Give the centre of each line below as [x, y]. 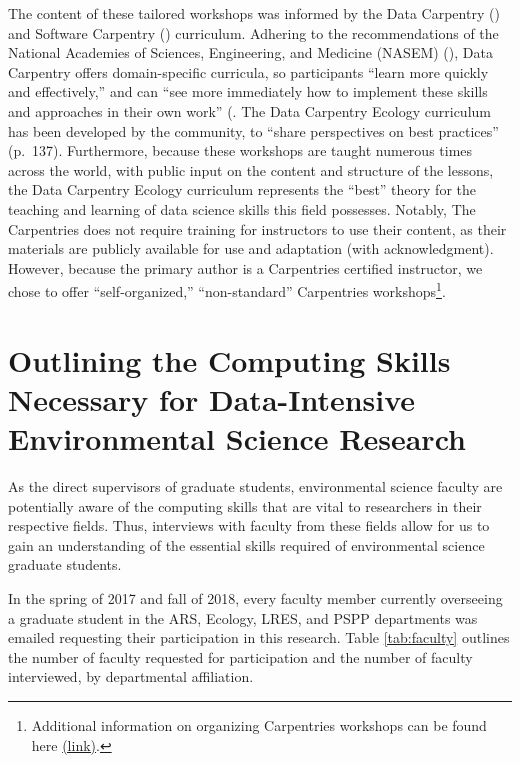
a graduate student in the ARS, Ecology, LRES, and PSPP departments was [243, 617]
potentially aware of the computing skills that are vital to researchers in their [245, 505]
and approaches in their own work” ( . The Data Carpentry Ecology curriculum [249, 110]
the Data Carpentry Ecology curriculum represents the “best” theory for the [242, 189]
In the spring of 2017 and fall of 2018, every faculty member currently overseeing [255, 598]
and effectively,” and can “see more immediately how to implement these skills [248, 91]
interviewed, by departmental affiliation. [131, 676]
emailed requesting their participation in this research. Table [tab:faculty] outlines [259, 637]
